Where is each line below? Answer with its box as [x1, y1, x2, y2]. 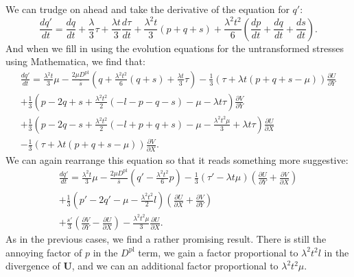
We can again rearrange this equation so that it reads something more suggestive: [5, 152, 349, 167]
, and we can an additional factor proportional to [71, 258, 279, 273]
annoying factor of [5, 245, 82, 259]
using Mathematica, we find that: [5, 54, 145, 69]
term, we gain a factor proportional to [138, 245, 298, 259]
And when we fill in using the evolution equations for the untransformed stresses [5, 40, 344, 55]
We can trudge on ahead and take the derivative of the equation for [5, 2, 290, 16]
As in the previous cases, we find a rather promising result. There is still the [5, 232, 327, 246]
